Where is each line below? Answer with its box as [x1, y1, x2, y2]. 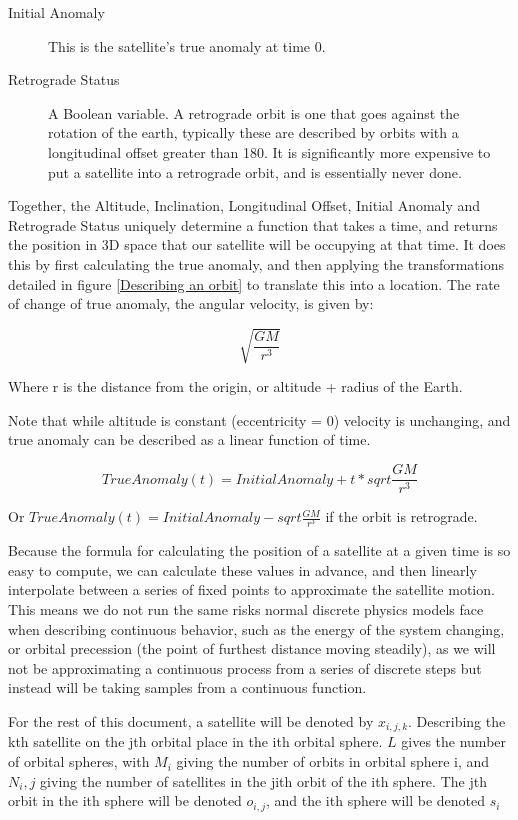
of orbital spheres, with [8, 751, 150, 772]
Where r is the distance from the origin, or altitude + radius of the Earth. [8, 376, 463, 397]
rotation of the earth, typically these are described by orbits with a [48, 122, 459, 143]
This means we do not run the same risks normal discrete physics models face [8, 599, 484, 620]
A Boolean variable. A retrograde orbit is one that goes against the [48, 102, 460, 123]
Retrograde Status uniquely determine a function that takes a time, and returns [8, 214, 498, 235]
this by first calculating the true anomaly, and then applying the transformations [8, 253, 504, 274]
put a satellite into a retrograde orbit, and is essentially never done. [48, 161, 462, 182]
